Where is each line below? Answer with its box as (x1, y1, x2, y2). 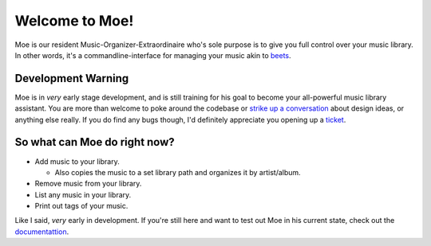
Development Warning (14, 72, 129, 85)
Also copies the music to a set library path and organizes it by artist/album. (54, 167, 301, 177)
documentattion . (14, 227, 69, 236)
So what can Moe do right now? (14, 135, 175, 149)
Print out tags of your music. (34, 201, 129, 211)
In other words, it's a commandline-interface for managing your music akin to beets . (14, 50, 291, 60)
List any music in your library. (34, 189, 132, 199)
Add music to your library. (34, 156, 120, 166)
